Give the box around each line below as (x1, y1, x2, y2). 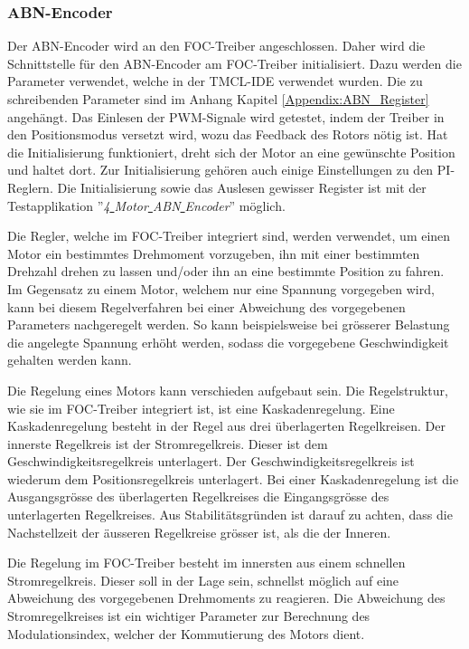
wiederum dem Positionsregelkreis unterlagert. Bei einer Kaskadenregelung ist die (7, 469, 459, 488)
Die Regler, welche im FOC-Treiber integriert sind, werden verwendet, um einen (7, 226, 451, 245)
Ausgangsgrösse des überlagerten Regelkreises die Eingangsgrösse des (7, 487, 389, 506)
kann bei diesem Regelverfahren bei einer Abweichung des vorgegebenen (7, 297, 406, 316)
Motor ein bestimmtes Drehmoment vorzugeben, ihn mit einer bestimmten (7, 243, 420, 262)
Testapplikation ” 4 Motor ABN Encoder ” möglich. (7, 196, 286, 215)
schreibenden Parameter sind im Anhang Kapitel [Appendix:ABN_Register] (7, 90, 429, 108)
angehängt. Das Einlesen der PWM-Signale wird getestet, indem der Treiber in (7, 107, 445, 126)
